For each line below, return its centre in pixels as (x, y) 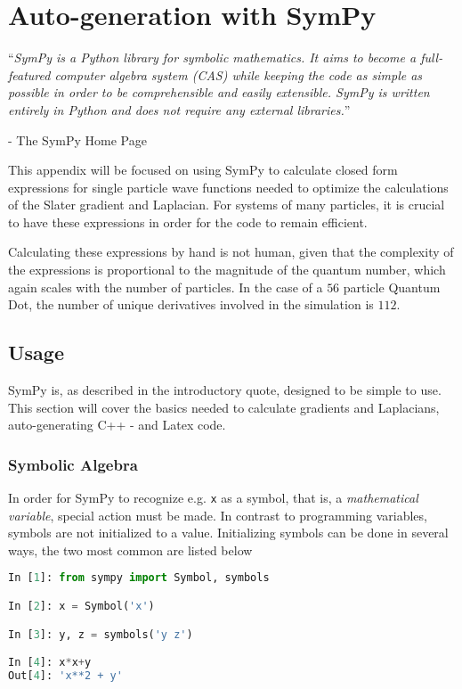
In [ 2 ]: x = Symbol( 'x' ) (81, 607)
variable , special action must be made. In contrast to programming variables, (218, 515)
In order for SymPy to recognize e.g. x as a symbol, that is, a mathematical (213, 498)
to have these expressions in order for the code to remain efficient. (188, 221)
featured (29, 74)
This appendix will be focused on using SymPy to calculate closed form (203, 170)
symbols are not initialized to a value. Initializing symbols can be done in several (228, 533)
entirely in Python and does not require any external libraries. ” (179, 109)
